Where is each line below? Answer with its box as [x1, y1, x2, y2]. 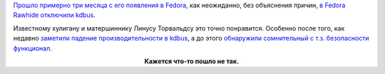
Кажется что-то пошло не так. [144, 57, 239, 65]
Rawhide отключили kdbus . [13, 11, 96, 19]
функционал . [13, 43, 53, 53]
